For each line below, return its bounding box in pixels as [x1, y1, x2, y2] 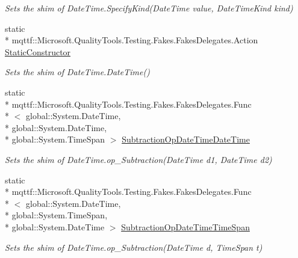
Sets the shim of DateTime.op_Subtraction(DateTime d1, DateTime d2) [5, 153, 272, 165]
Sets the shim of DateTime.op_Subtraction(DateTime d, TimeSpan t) [5, 241, 262, 253]
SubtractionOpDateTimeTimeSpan [121, 220, 250, 233]
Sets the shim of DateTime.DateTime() [5, 66, 150, 78]
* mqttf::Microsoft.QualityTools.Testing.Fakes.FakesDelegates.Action [5, 34, 258, 46]
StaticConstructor [5, 45, 71, 58]
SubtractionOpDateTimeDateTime [122, 133, 250, 146]
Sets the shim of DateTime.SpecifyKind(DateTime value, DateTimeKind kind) [5, 2, 293, 14]
